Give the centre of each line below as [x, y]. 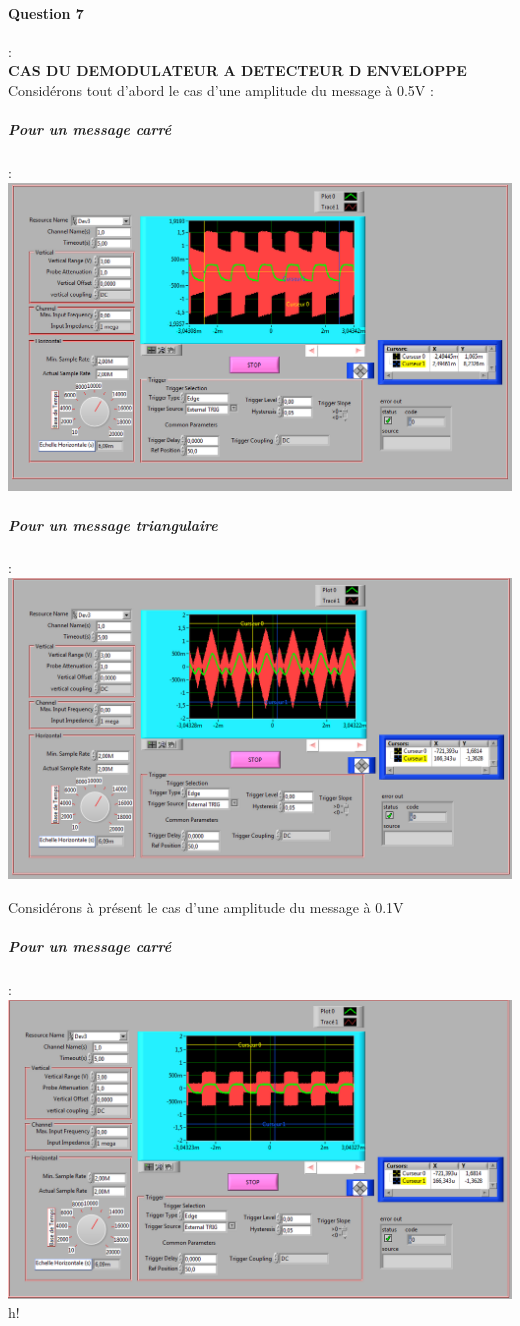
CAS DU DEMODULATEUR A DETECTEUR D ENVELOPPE [237, 70]
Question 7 [46, 12]
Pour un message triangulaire [113, 524]
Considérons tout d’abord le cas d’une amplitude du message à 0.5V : [221, 89]
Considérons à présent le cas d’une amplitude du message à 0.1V [206, 906]
